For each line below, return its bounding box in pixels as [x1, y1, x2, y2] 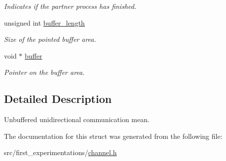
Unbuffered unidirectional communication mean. [4, 114, 150, 125]
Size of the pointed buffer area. [4, 34, 96, 44]
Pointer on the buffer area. [4, 67, 85, 77]
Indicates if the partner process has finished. [4, 1, 137, 11]
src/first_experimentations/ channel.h [4, 147, 117, 158]
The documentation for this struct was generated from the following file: [4, 130, 223, 141]
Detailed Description [4, 91, 112, 106]
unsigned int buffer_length [4, 17, 85, 28]
